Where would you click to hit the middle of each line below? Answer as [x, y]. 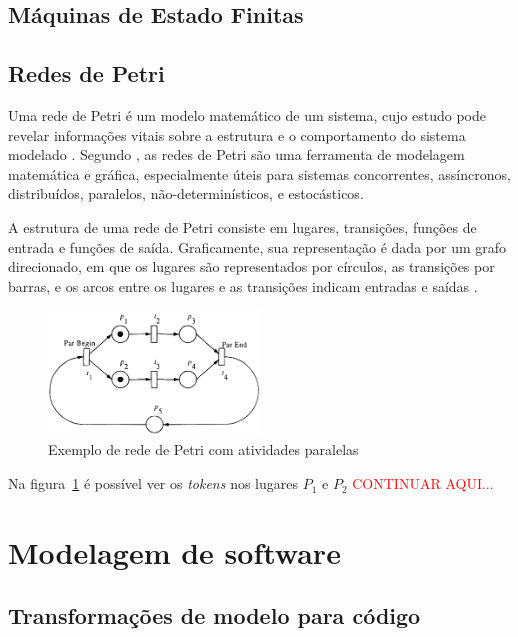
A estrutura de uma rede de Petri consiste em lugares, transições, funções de [242, 226]
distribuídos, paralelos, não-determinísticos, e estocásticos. [186, 193]
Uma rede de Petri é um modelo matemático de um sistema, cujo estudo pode [247, 114]
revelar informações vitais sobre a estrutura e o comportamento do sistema [237, 134]
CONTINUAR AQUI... [423, 483]
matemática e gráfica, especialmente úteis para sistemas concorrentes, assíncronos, [259, 173]
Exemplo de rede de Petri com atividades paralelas [203, 449]
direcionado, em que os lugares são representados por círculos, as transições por [251, 266]
